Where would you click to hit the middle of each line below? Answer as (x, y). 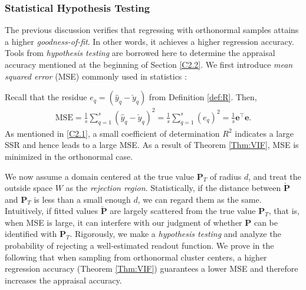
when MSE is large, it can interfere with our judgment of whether (124, 222)
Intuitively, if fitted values (51, 211)
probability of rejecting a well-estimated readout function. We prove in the (139, 245)
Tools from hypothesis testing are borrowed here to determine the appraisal (140, 53)
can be (266, 222)
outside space (29, 188)
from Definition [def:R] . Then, (203, 97)
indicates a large (264, 133)
